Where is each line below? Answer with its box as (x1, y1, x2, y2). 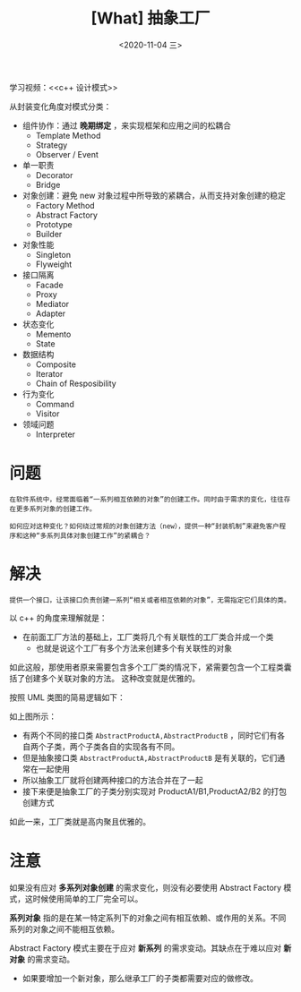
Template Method (35, 130, 101, 141)
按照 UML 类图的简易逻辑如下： (9, 691, 125, 703)
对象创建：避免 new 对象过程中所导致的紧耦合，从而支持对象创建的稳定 (21, 190, 287, 201)
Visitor (35, 408, 60, 419)
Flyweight (35, 259, 73, 269)
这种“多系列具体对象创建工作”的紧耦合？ (21, 531, 151, 540)
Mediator (35, 298, 70, 309)
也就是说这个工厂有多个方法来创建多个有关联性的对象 (35, 642, 233, 654)
